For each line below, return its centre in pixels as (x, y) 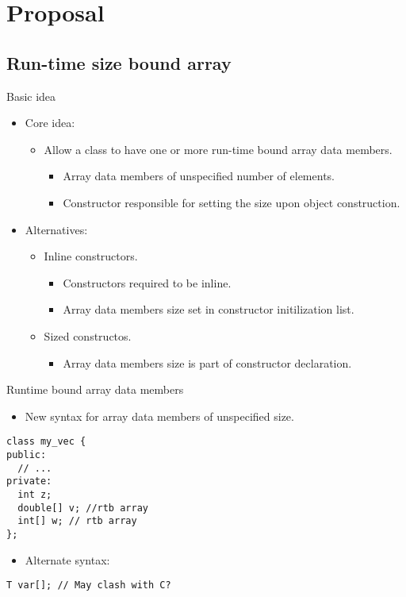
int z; (35, 494)
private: (29, 481)
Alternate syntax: (67, 559)
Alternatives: (56, 229)
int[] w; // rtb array (77, 521)
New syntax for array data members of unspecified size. (159, 416)
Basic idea (31, 96)
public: (27, 454)
